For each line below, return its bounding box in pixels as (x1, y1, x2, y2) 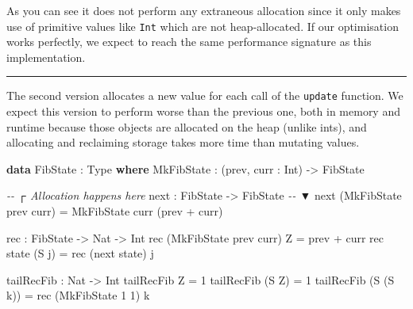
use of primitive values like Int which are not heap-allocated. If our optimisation (6, 17, 399, 34)
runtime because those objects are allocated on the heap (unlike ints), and (6, 118, 367, 135)
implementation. (6, 48, 86, 65)
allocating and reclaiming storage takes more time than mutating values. (6, 134, 360, 151)
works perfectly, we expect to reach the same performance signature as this (6, 33, 372, 50)
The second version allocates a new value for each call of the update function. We (6, 87, 403, 104)
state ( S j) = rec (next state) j (6, 245, 154, 261)
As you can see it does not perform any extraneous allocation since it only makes (6, 2, 401, 18)
